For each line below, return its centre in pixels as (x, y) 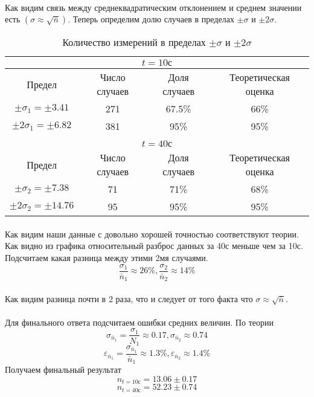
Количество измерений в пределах (134, 42)
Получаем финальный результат (63, 370)
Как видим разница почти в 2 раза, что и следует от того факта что (129, 298)
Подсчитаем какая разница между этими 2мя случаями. (107, 257)
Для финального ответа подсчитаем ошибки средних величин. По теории (139, 322)
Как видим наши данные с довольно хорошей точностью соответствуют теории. (152, 234)
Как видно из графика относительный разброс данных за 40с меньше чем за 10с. (154, 246)
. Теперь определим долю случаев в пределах (151, 19)
